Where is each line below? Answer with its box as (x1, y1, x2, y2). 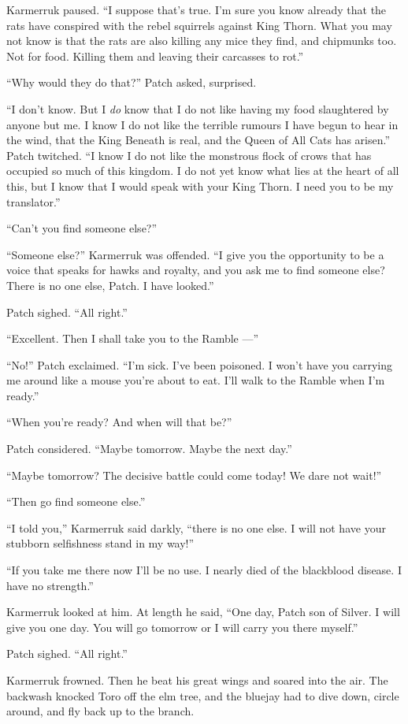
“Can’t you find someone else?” (6, 220, 158, 236)
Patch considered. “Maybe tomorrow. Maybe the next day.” (6, 440, 292, 457)
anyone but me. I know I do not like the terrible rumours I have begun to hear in (6, 116, 399, 132)
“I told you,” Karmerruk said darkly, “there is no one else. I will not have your (6, 519, 386, 536)
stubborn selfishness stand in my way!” (6, 535, 195, 551)
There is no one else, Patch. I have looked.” (6, 277, 214, 293)
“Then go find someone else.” (6, 493, 146, 510)
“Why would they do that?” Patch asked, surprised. (6, 74, 257, 91)
